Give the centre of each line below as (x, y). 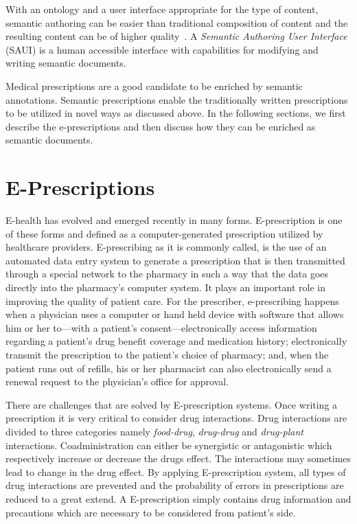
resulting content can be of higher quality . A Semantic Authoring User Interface (176, 36)
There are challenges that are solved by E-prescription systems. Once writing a (172, 404)
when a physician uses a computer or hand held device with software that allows (175, 314)
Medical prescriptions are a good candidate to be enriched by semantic (154, 86)
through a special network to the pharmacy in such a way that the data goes (167, 274)
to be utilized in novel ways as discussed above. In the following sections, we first (176, 113)
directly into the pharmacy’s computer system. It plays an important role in (166, 287)
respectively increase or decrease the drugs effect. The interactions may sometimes (178, 458)
